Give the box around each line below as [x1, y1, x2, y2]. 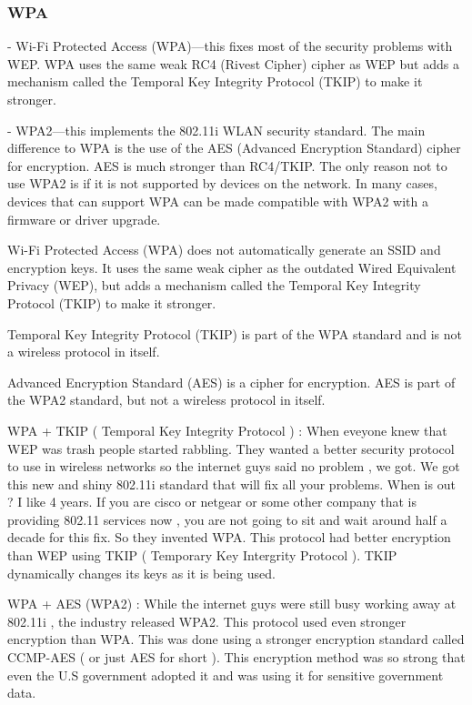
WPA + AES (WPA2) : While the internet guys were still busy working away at [7, 594, 457, 613]
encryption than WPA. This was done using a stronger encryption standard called [7, 629, 465, 649]
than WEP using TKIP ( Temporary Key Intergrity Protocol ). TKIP [7, 546, 397, 565]
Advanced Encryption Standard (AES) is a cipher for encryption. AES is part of [7, 372, 456, 391]
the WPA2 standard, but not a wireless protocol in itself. [7, 390, 326, 409]
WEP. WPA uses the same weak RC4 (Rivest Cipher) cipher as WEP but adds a [7, 54, 459, 73]
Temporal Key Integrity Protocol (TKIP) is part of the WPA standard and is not [7, 324, 462, 343]
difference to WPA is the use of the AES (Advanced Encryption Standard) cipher [7, 138, 461, 157]
